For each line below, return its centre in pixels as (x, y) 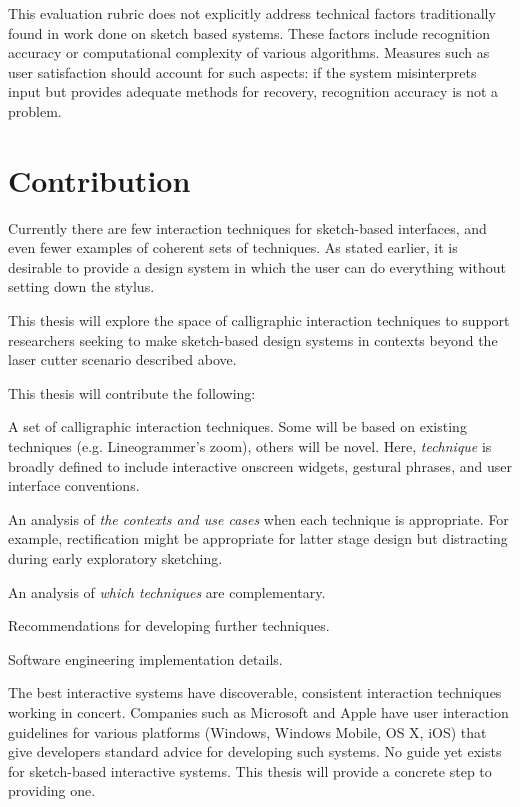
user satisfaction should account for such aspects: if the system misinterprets (242, 71)
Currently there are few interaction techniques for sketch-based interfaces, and (247, 227)
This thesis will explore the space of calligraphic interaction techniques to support (259, 320)
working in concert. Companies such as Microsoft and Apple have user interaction (258, 711)
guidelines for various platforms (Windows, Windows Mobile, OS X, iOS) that (247, 731)
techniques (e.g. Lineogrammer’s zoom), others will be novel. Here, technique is (250, 446)
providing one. (52, 790)
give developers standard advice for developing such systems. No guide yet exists (255, 751)
